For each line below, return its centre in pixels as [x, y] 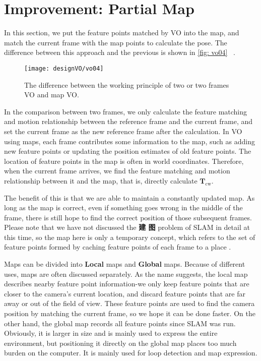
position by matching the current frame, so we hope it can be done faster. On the [130, 313]
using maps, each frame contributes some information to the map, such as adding [129, 141]
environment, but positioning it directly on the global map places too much [120, 343]
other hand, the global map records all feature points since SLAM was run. [120, 323]
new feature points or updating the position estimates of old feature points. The [128, 151]
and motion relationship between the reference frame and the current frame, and [128, 121]
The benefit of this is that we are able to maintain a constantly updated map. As [129, 197]
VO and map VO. [52, 95]
